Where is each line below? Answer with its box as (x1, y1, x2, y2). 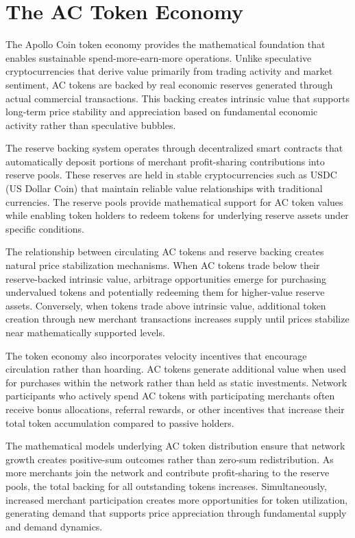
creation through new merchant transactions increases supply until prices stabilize (5, 312, 350, 326)
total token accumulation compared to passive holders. (5, 415, 234, 430)
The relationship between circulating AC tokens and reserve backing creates (5, 244, 324, 259)
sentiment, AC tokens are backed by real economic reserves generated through (5, 77, 333, 91)
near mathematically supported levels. (5, 325, 165, 339)
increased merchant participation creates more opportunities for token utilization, (5, 492, 348, 506)
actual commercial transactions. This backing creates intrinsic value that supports (5, 91, 350, 105)
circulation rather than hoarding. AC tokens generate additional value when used (5, 362, 346, 376)
